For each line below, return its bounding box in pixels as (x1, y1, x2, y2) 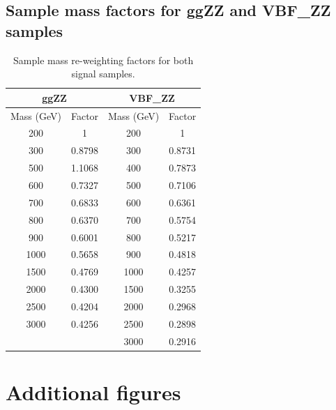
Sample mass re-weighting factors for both (13, 52, 194, 67)
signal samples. (71, 66, 135, 81)
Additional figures (6, 377, 181, 406)
